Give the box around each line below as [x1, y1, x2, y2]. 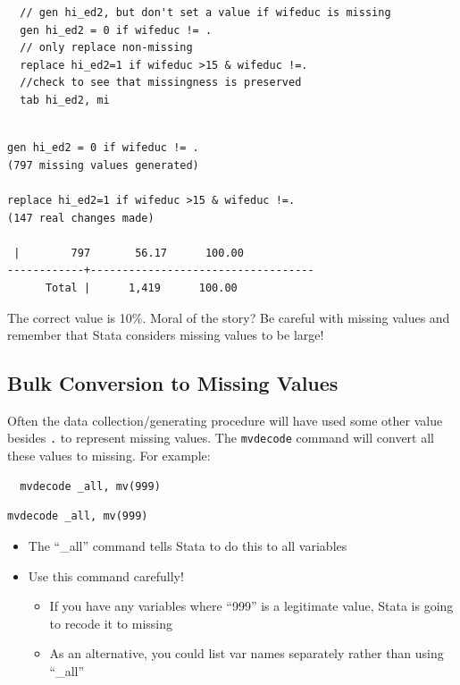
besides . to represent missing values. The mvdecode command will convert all [7, 428, 434, 447]
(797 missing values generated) [7, 158, 199, 172]
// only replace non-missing [20, 41, 193, 55]
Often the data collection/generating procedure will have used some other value [7, 410, 443, 429]
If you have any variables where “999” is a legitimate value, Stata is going [49, 596, 454, 615]
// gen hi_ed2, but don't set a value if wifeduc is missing [20, 6, 391, 19]
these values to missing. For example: [7, 446, 211, 465]
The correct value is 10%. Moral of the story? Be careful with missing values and [7, 308, 450, 326]
